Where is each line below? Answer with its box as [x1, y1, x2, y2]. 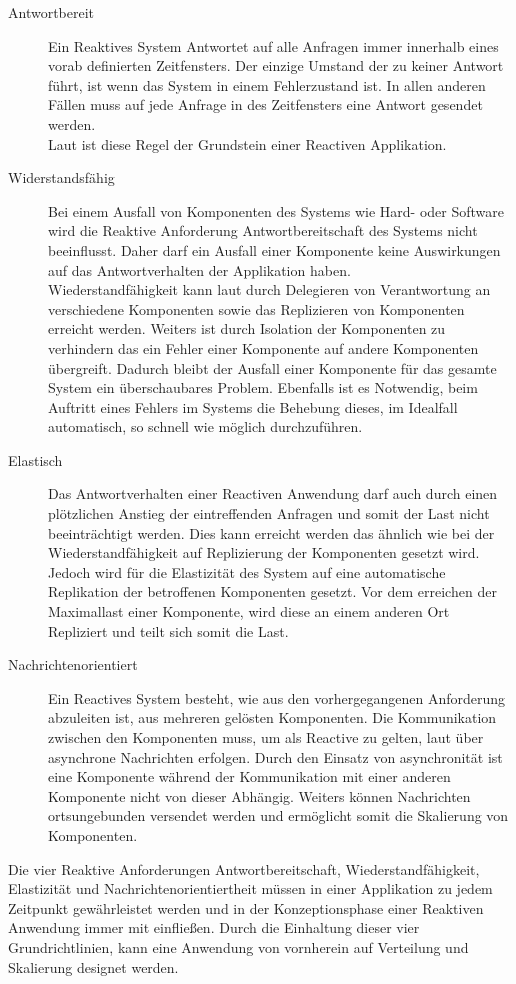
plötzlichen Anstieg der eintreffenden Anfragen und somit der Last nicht [48, 503, 490, 524]
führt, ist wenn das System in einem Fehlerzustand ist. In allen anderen [48, 74, 486, 95]
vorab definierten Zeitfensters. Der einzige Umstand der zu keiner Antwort [48, 55, 504, 76]
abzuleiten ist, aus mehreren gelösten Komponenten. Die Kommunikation [48, 707, 497, 728]
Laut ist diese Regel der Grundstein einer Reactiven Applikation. [48, 133, 447, 154]
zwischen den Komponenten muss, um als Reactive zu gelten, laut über [48, 727, 484, 747]
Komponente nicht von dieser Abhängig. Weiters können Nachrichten [48, 785, 471, 806]
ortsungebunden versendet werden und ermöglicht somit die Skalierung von [48, 805, 509, 826]
